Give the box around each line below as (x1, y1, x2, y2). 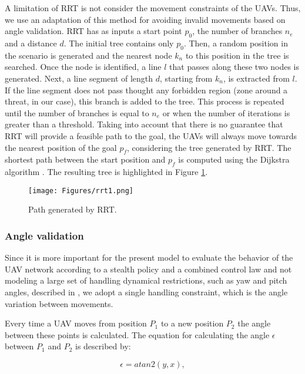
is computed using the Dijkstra (178, 153, 290, 166)
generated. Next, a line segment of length (5, 72, 153, 84)
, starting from (160, 72, 213, 84)
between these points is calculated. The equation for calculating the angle (5, 328, 270, 341)
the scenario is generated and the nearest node (5, 49, 172, 61)
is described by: (75, 340, 131, 352)
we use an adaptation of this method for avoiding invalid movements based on (5, 13, 286, 25)
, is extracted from (223, 72, 290, 84)
